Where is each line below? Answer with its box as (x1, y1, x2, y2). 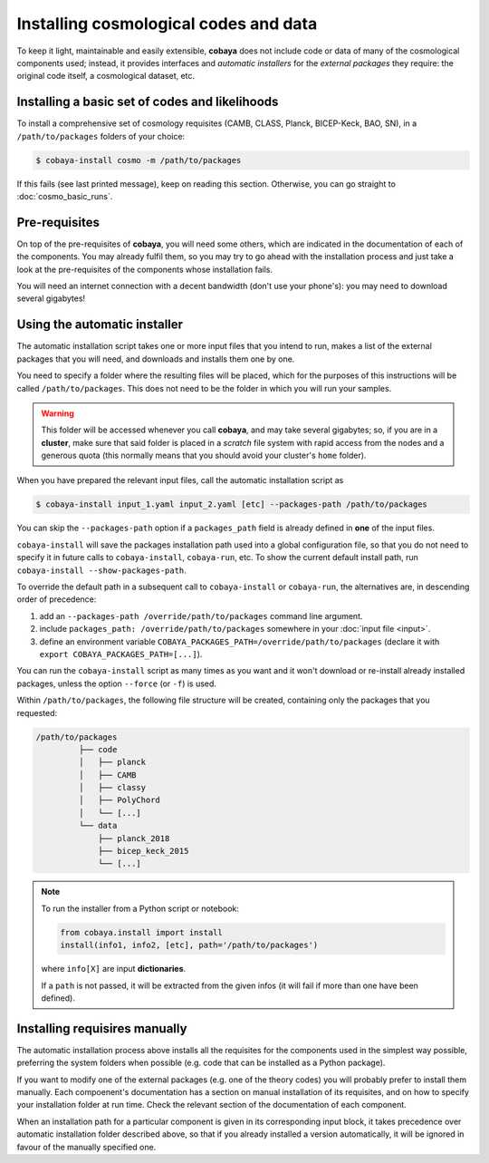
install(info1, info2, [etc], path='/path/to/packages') (60, 940, 319, 951)
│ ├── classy (78, 782, 147, 793)
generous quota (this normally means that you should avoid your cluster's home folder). (41, 450, 367, 461)
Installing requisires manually (16, 1021, 187, 1036)
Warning (41, 408, 74, 419)
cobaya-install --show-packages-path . (16, 565, 187, 576)
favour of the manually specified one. (16, 1141, 157, 1152)
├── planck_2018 (98, 833, 170, 843)
